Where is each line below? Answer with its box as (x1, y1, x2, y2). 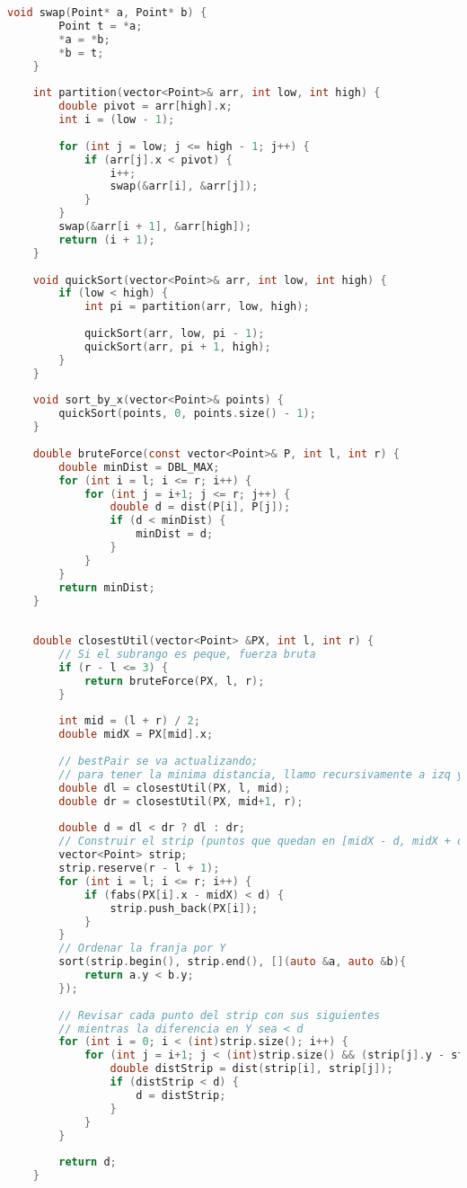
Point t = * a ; (58, 19, 143, 32)
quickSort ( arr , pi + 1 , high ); (84, 340, 271, 353)
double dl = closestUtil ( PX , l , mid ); (58, 781, 291, 794)
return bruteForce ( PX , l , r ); (84, 674, 265, 687)
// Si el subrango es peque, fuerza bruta (58, 648, 316, 660)
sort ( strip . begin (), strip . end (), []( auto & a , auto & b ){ (58, 955, 407, 969)
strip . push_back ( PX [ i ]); (110, 901, 259, 915)
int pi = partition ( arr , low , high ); (84, 300, 310, 314)
